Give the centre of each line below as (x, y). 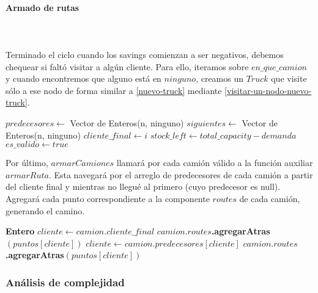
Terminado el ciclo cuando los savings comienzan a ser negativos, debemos (145, 54)
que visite (289, 78)
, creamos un (220, 78)
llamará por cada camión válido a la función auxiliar (215, 163)
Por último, (27, 163)
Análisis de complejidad (65, 282)
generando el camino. (45, 210)
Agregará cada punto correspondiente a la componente (108, 198)
